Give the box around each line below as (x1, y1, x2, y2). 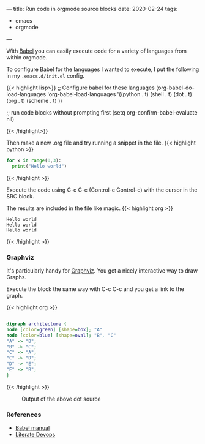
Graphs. (6, 274, 26, 281)
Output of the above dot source (21, 395, 101, 402)
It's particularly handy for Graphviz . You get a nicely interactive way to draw (6, 267, 198, 274)
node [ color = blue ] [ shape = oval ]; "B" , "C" (6, 332, 116, 339)
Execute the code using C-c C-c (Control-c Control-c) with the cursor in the (6, 186, 198, 194)
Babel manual (15, 424, 50, 432)
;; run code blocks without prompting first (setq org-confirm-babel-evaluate (6, 109, 198, 116)
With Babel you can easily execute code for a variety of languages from (6, 47, 187, 55)
